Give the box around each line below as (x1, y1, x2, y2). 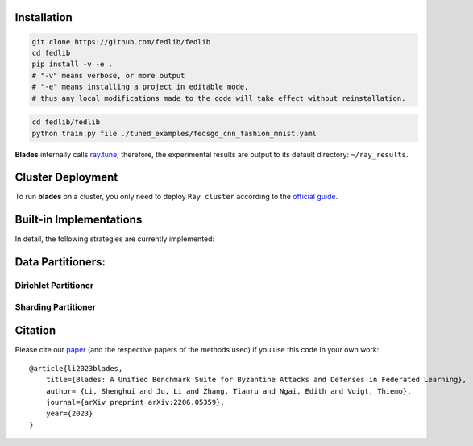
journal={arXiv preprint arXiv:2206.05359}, (45, 398, 225, 406)
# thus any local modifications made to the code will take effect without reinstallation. (31, 94, 406, 102)
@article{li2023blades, (29, 364, 123, 373)
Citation (15, 323, 56, 338)
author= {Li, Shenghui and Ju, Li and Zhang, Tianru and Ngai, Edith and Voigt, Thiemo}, (45, 386, 412, 395)
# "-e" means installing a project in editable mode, (31, 82, 249, 92)
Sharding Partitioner (15, 301, 97, 312)
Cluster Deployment (15, 170, 118, 185)
